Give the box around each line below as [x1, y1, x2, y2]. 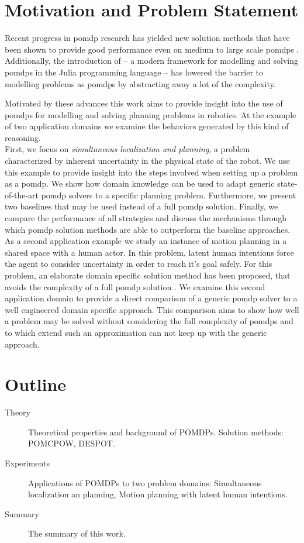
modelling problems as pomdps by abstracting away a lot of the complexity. [5, 77, 276, 90]
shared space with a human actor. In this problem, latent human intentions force [5, 246, 294, 258]
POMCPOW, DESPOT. [28, 437, 115, 449]
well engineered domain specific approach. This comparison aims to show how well [5, 303, 299, 315]
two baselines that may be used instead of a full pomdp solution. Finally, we [5, 200, 278, 212]
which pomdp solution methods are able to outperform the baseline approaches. [5, 223, 291, 235]
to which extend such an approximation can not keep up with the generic [5, 326, 267, 338]
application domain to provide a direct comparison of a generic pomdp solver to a [5, 292, 298, 304]
